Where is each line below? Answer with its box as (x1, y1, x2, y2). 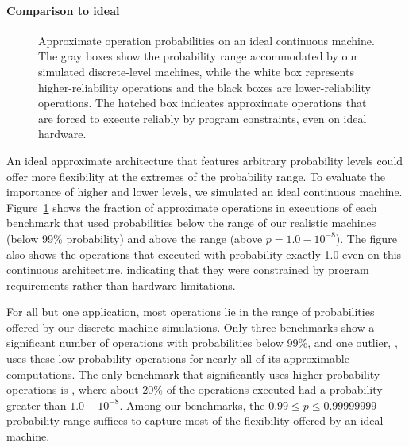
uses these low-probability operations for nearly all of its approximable (6, 350, 349, 367)
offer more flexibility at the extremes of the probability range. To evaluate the (6, 168, 386, 184)
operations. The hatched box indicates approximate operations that (38, 94, 367, 111)
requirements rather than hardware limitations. (6, 276, 236, 293)
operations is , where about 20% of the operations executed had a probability (6, 381, 383, 398)
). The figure (335, 229, 397, 246)
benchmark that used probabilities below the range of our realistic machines (6, 214, 376, 231)
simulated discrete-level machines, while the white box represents (38, 63, 354, 79)
